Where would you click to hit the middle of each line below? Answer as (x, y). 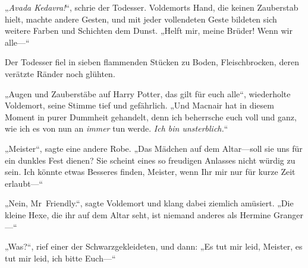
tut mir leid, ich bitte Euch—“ (60, 258)
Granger (288, 214)
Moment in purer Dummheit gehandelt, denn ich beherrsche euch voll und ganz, (151, 117)
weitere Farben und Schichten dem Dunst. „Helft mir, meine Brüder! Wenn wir (149, 31)
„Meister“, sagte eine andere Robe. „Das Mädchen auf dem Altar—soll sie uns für (154, 148)
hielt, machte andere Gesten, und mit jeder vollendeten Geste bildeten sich (141, 19)
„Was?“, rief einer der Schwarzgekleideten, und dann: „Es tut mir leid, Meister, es (154, 246)
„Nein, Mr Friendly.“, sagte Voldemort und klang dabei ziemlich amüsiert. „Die (149, 203)
